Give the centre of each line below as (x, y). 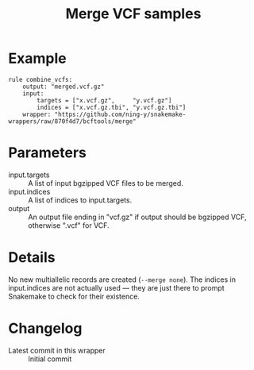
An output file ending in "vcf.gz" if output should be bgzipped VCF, (137, 217)
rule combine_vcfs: (40, 79)
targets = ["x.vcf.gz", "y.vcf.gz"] (104, 100)
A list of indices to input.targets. (80, 200)
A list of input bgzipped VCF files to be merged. (106, 183)
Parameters (48, 153)
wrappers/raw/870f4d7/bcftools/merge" (72, 121)
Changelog (45, 328)
